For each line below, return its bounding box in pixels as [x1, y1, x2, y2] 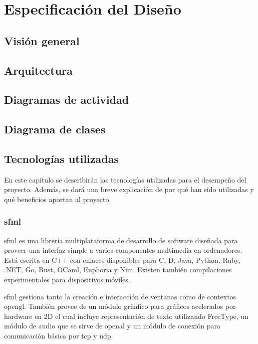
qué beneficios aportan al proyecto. [4, 194, 111, 204]
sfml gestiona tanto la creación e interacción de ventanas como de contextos [4, 291, 236, 301]
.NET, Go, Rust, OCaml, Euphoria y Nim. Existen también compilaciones [4, 264, 232, 275]
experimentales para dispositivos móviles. [4, 274, 130, 285]
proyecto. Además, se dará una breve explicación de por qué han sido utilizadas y [4, 184, 254, 195]
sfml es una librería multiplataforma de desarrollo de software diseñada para [4, 235, 238, 245]
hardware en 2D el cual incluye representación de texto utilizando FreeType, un [4, 310, 248, 321]
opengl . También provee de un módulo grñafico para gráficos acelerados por [4, 301, 236, 311]
